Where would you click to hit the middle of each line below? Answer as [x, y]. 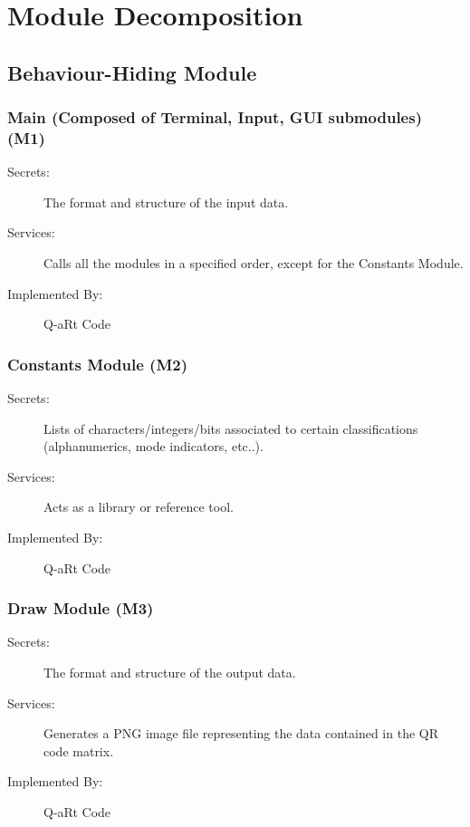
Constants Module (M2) [97, 364]
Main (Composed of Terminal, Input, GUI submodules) [215, 117]
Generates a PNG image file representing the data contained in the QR [241, 733]
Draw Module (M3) [81, 608]
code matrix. [79, 750]
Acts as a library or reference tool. [139, 507]
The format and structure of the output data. [170, 673]
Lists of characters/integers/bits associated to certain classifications [231, 428]
